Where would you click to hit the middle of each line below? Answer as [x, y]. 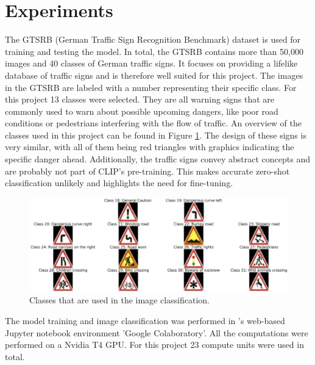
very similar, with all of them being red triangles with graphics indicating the [150, 147]
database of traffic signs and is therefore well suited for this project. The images [154, 75]
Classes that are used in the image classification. [120, 300]
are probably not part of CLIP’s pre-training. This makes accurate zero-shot [147, 171]
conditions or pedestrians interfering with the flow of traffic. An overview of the [153, 123]
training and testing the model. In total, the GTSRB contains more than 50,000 [154, 51]
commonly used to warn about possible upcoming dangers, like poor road [142, 111]
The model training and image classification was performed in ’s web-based [145, 321]
